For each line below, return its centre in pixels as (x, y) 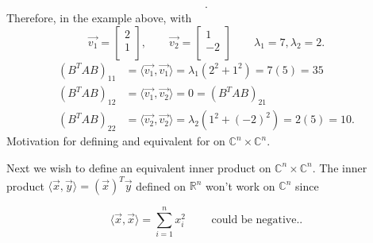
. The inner (340, 167)
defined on (161, 185)
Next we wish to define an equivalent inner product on (139, 167)
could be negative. (256, 220)
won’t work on (240, 185)
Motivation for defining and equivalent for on (116, 141)
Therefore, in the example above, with (99, 18)
